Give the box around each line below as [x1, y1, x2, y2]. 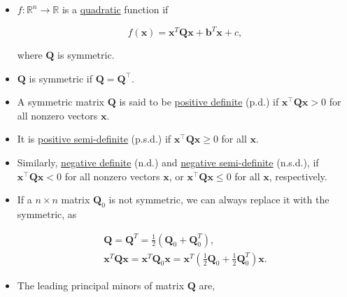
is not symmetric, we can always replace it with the [108, 192, 330, 207]
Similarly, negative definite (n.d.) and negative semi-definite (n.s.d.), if [17, 155, 319, 170]
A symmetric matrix [17, 94, 104, 109]
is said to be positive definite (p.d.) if [119, 94, 279, 109]
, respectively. [269, 168, 327, 183]
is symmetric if [29, 71, 92, 85]
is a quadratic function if [62, 2, 169, 16]
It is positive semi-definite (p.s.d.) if [17, 131, 171, 146]
